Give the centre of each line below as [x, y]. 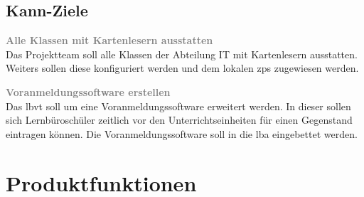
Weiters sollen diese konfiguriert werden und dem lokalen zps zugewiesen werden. [182, 68]
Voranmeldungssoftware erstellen [88, 91]
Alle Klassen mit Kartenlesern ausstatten [109, 40]
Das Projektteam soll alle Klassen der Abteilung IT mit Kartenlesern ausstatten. [182, 54]
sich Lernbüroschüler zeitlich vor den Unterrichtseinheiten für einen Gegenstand [179, 120]
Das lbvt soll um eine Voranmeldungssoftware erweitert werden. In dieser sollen [178, 106]
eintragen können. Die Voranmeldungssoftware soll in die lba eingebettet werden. [182, 133]
